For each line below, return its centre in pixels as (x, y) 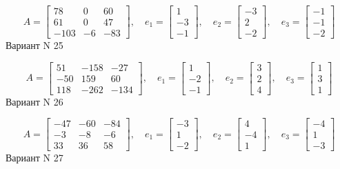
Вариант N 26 (34, 101)
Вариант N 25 (34, 45)
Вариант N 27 (34, 158)
